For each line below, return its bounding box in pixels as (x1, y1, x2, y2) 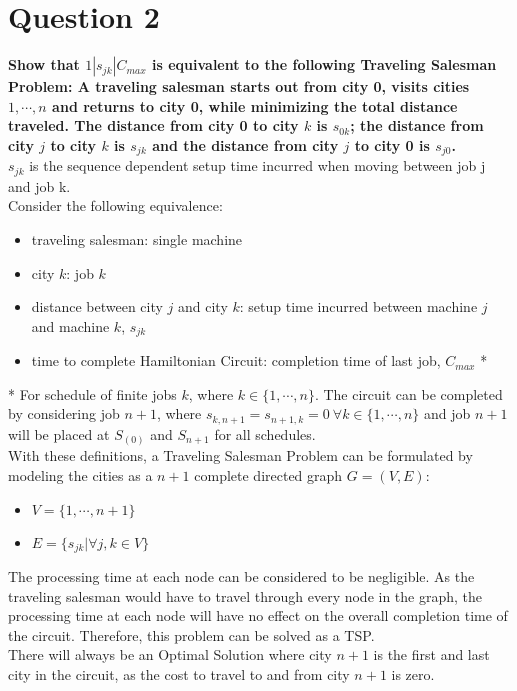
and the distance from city (152, 134, 339, 155)
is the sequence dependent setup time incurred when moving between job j (29, 155, 486, 176)
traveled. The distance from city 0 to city (8, 115, 299, 136)
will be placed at (8, 423, 110, 444)
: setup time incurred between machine (239, 296, 478, 317)
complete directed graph (194, 464, 343, 485)
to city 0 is (354, 134, 430, 155)
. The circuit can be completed (314, 383, 503, 404)
